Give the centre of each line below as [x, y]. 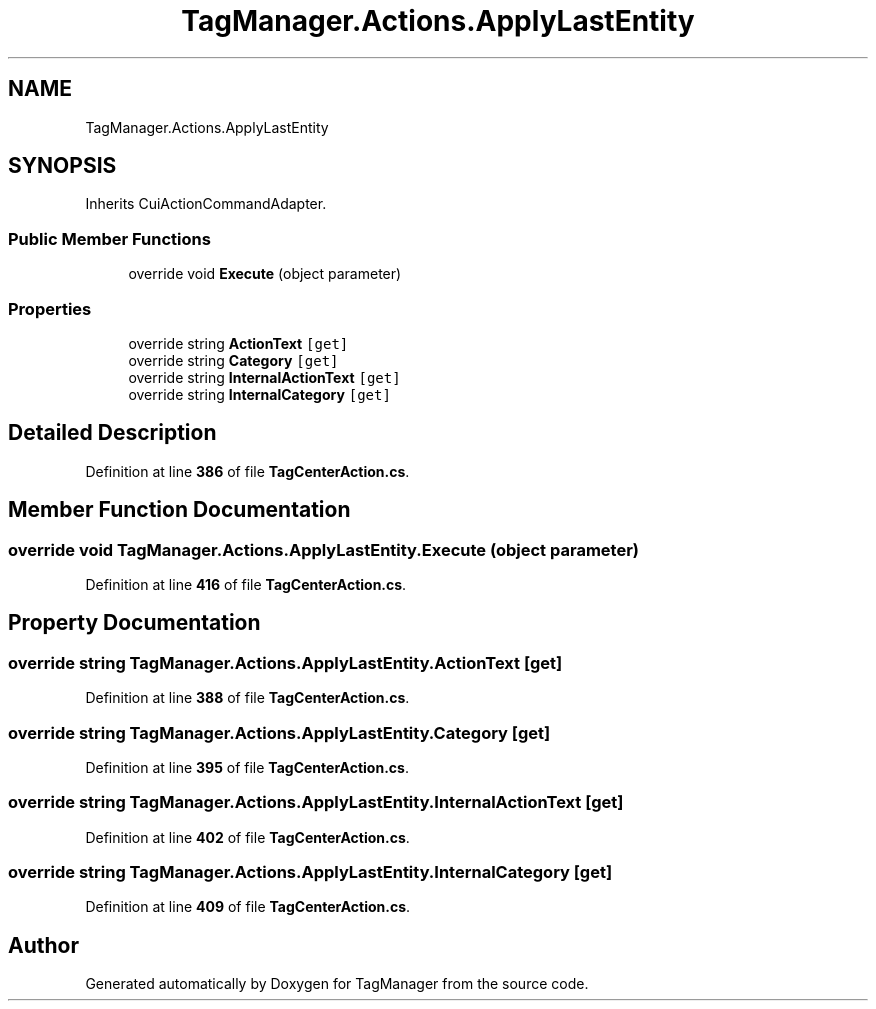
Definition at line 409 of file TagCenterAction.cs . [248, 907]
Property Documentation [134, 623]
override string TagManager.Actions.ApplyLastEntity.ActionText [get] [285, 662]
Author [43, 945]
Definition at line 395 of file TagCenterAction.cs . [247, 767]
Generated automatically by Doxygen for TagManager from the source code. [337, 984]
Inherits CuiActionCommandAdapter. [206, 204]
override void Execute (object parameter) [265, 274]
